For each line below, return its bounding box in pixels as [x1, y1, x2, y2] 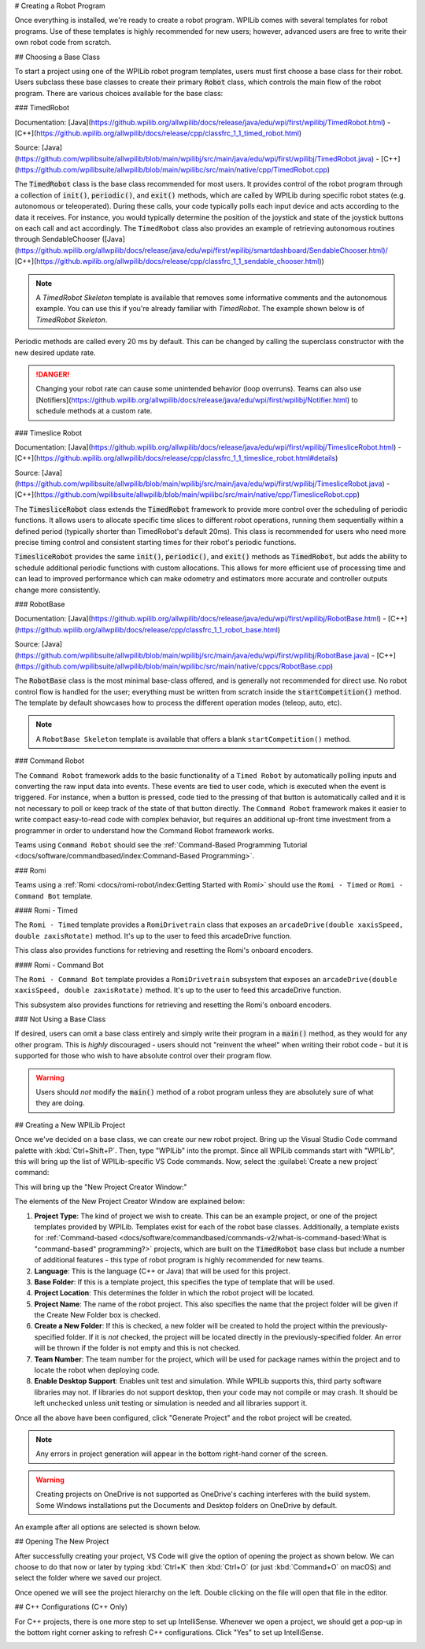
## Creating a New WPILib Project [14, 1120, 126, 1129]
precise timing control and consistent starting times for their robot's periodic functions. [14, 538, 297, 547]
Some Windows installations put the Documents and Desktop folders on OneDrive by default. [35, 1500, 338, 1510]
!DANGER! [35, 369, 70, 379]
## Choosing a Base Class [14, 52, 101, 61]
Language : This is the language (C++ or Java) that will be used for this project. [34, 1266, 290, 1276]
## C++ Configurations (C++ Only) [14, 1603, 128, 1612]
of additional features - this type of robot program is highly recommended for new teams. [34, 1255, 324, 1265]
